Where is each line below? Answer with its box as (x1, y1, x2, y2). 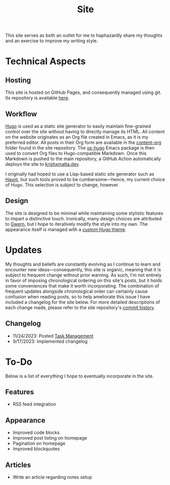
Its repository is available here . (5, 95, 70, 101)
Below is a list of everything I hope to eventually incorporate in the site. (5, 373, 154, 379)
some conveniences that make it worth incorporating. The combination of (5, 283, 159, 289)
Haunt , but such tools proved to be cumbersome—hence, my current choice (5, 176, 165, 182)
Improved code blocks (12, 429, 60, 436)
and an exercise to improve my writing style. (5, 38, 98, 44)
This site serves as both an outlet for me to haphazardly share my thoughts (5, 32, 163, 39)
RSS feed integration (12, 401, 56, 407)
